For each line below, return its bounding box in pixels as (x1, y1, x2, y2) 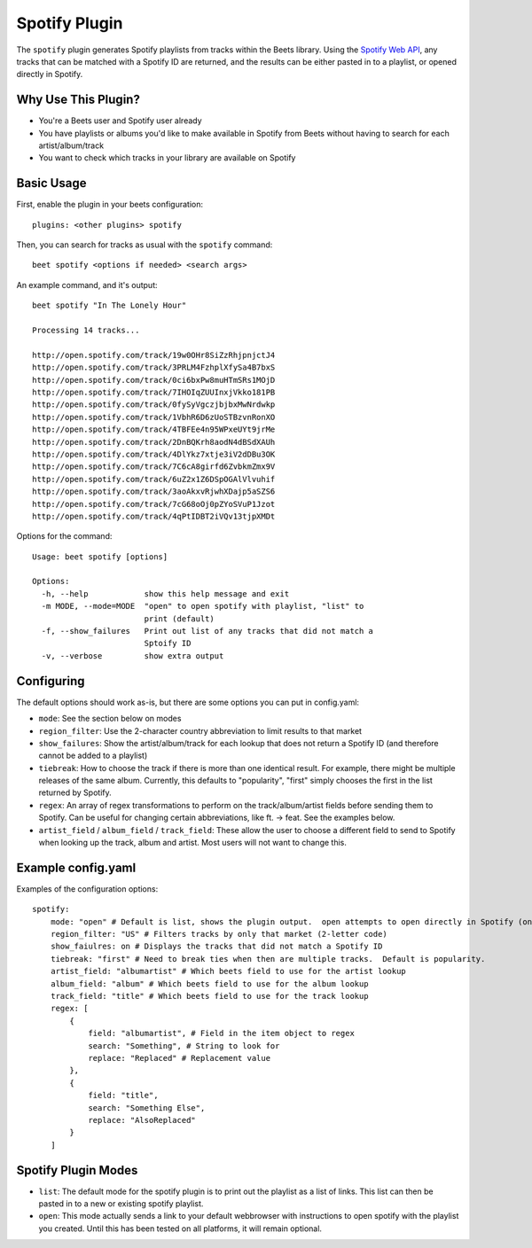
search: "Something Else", (88, 1103, 206, 1112)
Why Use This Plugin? (16, 92, 141, 107)
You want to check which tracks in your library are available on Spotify (38, 152, 296, 163)
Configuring (16, 674, 85, 689)
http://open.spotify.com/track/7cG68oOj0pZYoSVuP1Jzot (32, 499, 276, 509)
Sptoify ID (144, 638, 192, 649)
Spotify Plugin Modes (16, 1162, 138, 1178)
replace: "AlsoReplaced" (88, 1115, 197, 1125)
